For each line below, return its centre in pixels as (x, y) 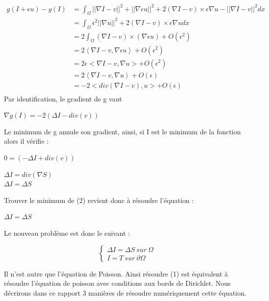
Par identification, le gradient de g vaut (63, 98)
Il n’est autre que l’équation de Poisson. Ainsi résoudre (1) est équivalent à (116, 273)
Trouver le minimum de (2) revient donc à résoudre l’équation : (99, 200)
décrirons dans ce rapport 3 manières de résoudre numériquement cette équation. (125, 292)
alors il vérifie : (26, 141)
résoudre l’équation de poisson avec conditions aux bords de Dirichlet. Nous (117, 283)
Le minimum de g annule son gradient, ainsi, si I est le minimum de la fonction (123, 131)
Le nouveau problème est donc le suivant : (67, 233)
